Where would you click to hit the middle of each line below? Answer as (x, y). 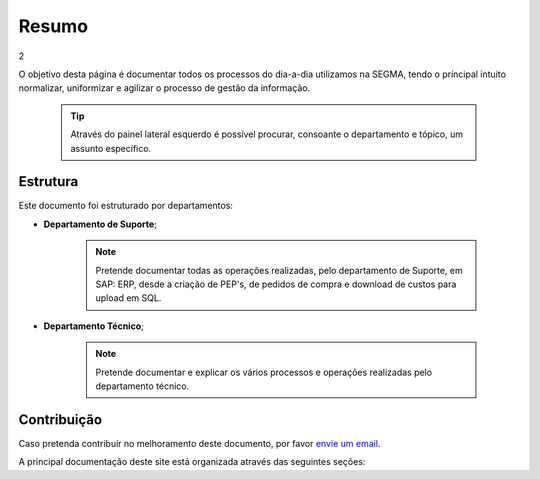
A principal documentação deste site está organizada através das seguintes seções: (192, 462)
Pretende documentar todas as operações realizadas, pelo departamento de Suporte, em (279, 270)
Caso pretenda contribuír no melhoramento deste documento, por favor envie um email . (199, 443)
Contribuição (60, 419)
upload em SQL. (128, 298)
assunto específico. (111, 148)
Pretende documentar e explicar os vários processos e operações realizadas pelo (264, 372)
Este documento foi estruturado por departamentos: (126, 206)
